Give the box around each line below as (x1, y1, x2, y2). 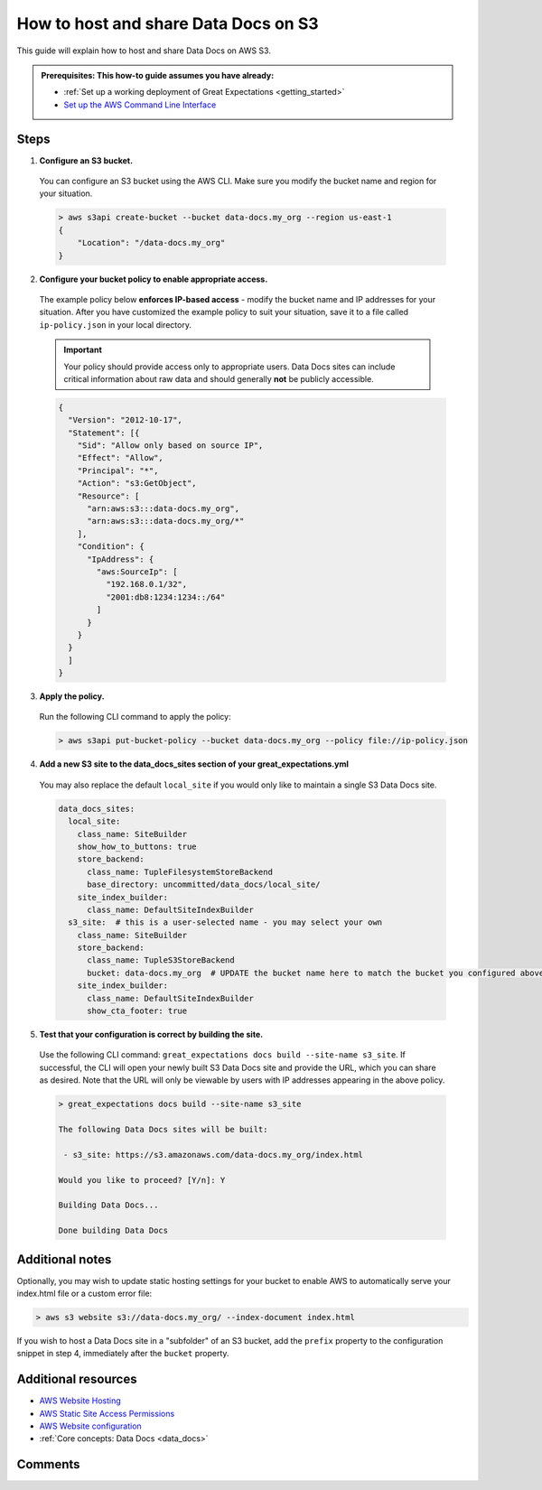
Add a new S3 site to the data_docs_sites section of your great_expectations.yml (39, 759, 350, 769)
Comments (16, 1457, 80, 1472)
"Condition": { (77, 542, 145, 552)
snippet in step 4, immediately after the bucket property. (16, 1348, 229, 1359)
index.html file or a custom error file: (16, 1288, 153, 1299)
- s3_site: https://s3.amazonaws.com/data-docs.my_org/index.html (63, 1150, 364, 1159)
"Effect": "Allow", (77, 452, 164, 463)
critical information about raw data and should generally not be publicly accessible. (63, 373, 374, 384)
